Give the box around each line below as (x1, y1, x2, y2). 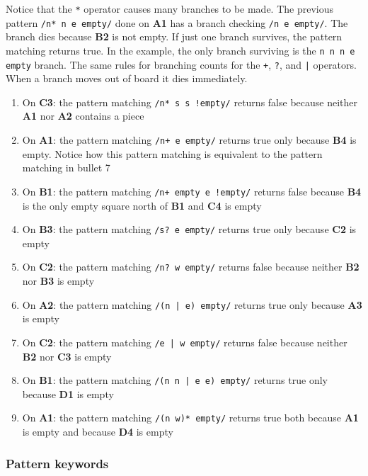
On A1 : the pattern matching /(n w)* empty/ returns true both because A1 (22, 410, 359, 425)
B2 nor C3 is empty (22, 348, 112, 363)
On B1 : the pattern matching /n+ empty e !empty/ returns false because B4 (22, 183, 362, 198)
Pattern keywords (6, 454, 109, 472)
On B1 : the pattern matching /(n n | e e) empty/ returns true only (22, 373, 328, 387)
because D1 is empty (22, 386, 114, 401)
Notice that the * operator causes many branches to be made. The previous (6, 1, 333, 16)
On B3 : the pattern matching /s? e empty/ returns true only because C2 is (22, 222, 357, 237)
